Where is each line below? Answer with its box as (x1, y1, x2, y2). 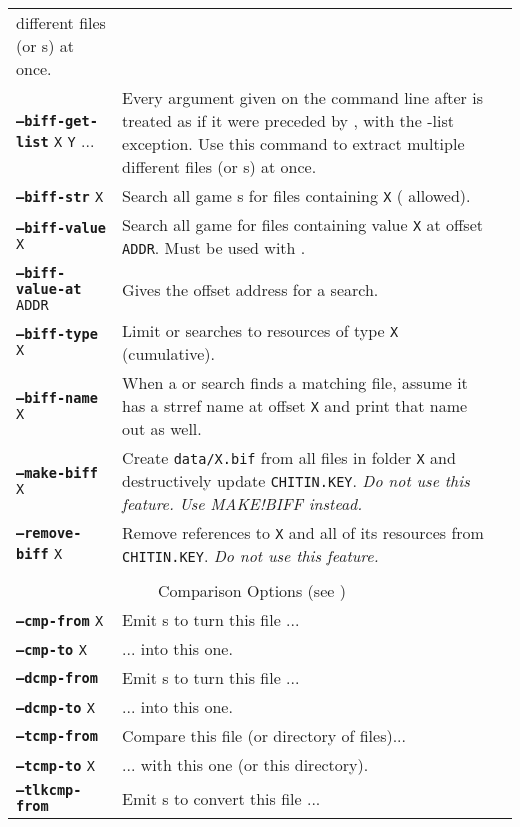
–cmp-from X (16, 613, 104, 629)
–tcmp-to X (16, 758, 95, 774)
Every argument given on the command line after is (122, 86, 483, 109)
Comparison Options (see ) (158, 579, 346, 602)
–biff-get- (16, 112, 98, 129)
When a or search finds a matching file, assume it (122, 371, 468, 394)
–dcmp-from (16, 669, 98, 686)
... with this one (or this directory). (122, 753, 369, 776)
